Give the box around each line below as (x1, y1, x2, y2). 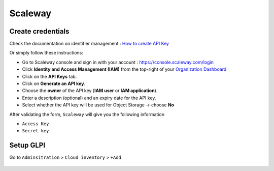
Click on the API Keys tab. (22, 73, 77, 79)
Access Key (22, 121, 49, 127)
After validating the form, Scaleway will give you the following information (9, 111, 165, 117)
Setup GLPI (9, 141, 46, 150)
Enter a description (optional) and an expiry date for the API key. (22, 95, 156, 101)
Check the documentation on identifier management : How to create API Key (9, 41, 169, 47)
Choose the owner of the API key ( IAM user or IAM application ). (22, 88, 158, 94)
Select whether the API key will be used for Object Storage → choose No (22, 102, 175, 108)
